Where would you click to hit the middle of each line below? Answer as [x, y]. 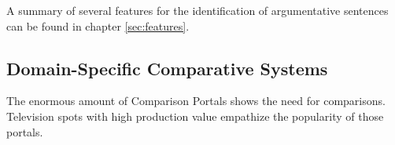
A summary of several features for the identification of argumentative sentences [197, 10]
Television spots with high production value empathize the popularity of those [195, 116]
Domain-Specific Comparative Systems [167, 68]
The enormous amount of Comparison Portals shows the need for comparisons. [196, 101]
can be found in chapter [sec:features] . [98, 25]
